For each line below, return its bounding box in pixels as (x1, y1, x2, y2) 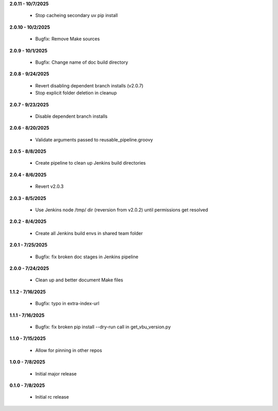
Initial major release (35, 370, 77, 377)
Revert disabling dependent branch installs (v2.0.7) (35, 82, 144, 88)
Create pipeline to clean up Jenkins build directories (35, 160, 146, 166)
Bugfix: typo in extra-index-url (35, 300, 100, 307)
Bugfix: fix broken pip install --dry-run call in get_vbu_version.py (35, 324, 171, 330)
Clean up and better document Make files (35, 277, 124, 283)
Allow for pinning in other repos (35, 347, 102, 353)
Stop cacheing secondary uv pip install (35, 12, 118, 19)
